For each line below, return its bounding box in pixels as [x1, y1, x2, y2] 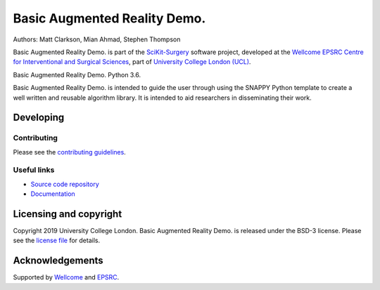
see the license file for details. [13, 236, 101, 245]
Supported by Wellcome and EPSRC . [13, 273, 120, 282]
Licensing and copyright [13, 208, 122, 220]
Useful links [13, 165, 55, 175]
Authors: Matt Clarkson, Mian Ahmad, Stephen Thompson [13, 35, 181, 44]
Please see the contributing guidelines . [13, 147, 126, 156]
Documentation [30, 190, 75, 198]
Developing [13, 112, 65, 124]
